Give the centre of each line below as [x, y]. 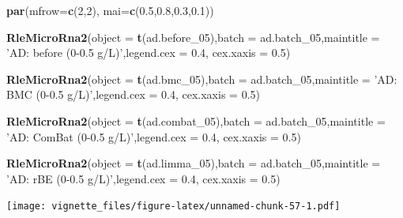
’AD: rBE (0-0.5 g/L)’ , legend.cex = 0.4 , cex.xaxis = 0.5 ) [143, 178]
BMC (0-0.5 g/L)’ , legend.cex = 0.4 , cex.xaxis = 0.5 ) [133, 94]
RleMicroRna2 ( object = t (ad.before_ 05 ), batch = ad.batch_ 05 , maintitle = [193, 37]
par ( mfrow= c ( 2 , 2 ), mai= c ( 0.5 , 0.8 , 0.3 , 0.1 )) [110, 10]
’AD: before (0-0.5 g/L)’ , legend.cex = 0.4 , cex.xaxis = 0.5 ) [149, 53]
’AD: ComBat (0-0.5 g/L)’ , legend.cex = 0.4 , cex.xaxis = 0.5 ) [154, 136]
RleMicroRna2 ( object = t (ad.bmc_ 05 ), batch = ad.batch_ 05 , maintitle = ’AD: [202, 79]
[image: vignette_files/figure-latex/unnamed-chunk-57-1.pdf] [173, 207]
